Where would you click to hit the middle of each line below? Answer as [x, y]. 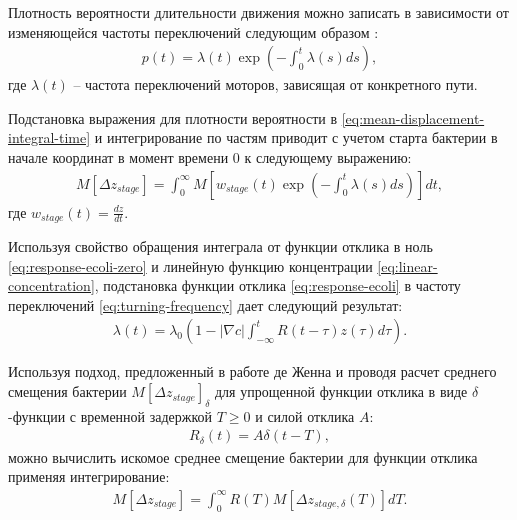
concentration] [51, 285]
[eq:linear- [407, 265]
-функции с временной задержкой [110, 415]
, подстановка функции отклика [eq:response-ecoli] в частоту [277, 285]
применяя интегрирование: [89, 476]
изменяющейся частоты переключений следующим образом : [193, 31]
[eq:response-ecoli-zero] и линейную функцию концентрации [190, 265]
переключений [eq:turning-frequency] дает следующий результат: [205, 304]
